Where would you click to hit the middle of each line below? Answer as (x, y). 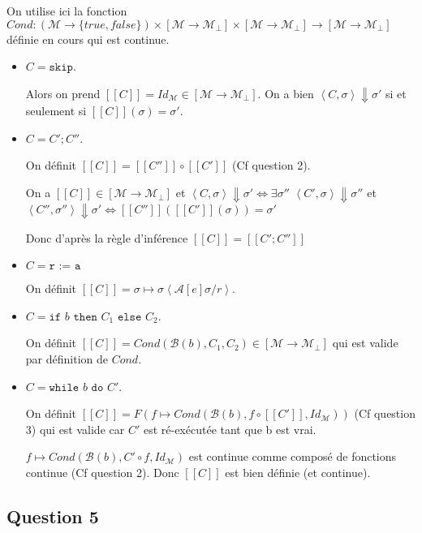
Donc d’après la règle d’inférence (107, 237)
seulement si (56, 111)
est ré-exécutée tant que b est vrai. (230, 429)
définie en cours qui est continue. (88, 39)
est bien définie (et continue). (298, 472)
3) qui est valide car (75, 429)
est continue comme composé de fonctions (293, 456)
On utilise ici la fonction (67, 11)
